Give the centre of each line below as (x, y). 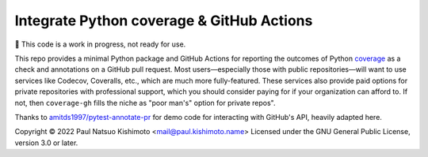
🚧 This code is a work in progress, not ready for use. (100, 44)
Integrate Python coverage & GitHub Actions (164, 21)
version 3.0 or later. (46, 143)
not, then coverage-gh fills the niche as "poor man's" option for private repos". (145, 103)
